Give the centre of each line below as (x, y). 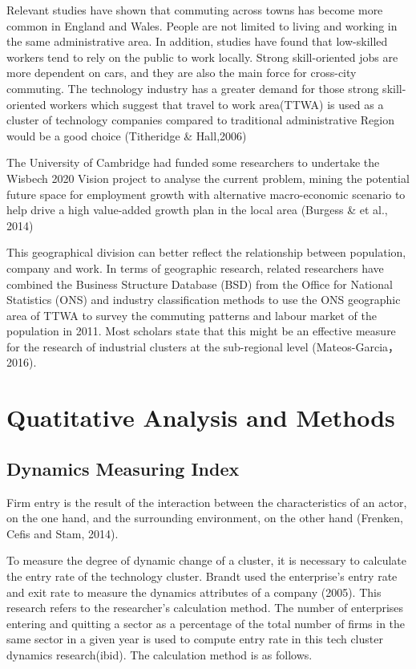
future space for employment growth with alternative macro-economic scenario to (206, 194)
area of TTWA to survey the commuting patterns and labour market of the (192, 315)
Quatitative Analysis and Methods (201, 418)
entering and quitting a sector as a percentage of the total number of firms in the (206, 623)
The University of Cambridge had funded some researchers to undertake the (193, 162)
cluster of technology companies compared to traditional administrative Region (200, 120)
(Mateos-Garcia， (356, 346)
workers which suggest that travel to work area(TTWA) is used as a (217, 104)
